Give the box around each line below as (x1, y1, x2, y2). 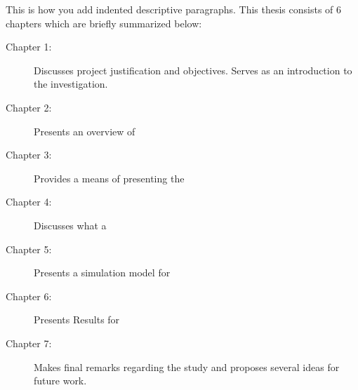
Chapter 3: (6, 147, 52, 162)
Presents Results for (34, 312, 120, 327)
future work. (34, 373, 87, 388)
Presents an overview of (34, 123, 135, 138)
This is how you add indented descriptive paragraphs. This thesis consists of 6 (6, 2, 342, 16)
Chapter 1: (6, 39, 52, 54)
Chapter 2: (6, 100, 52, 114)
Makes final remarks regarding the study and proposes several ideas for (34, 359, 340, 374)
